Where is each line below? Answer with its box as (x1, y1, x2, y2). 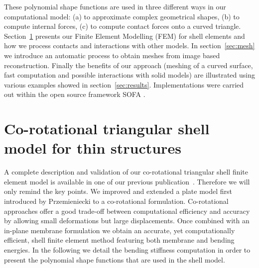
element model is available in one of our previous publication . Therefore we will (4, 176, 250, 186)
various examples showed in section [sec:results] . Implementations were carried (4, 79, 244, 89)
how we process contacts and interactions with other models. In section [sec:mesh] (4, 40, 255, 51)
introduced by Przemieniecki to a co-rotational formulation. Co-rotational (4, 196, 229, 206)
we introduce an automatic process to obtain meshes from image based (4, 50, 220, 60)
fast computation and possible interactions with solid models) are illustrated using (4, 70, 255, 80)
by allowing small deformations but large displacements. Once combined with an (4, 215, 250, 226)
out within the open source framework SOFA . (4, 89, 145, 99)
